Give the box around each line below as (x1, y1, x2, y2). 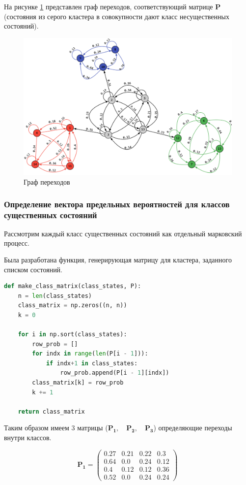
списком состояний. (4, 264, 63, 274)
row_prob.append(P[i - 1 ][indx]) (60, 369, 169, 377)
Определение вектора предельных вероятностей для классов (4, 197, 230, 210)
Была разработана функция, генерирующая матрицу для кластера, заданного (4, 254, 232, 264)
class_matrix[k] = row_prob (32, 379, 124, 387)
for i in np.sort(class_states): (18, 331, 127, 338)
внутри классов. (4, 432, 52, 443)
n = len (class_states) (18, 292, 92, 299)
